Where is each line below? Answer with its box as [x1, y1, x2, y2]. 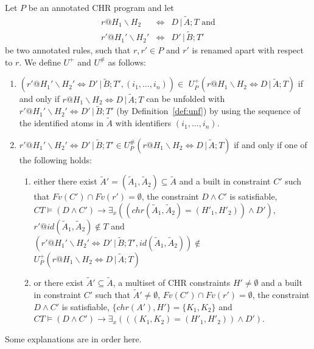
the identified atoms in [19, 117, 103, 129]
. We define [19, 55, 61, 68]
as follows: [108, 55, 146, 68]
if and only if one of [234, 138, 307, 151]
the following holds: [19, 153, 92, 166]
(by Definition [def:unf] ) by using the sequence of [116, 104, 301, 117]
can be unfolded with [146, 92, 225, 105]
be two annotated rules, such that [5, 44, 131, 56]
